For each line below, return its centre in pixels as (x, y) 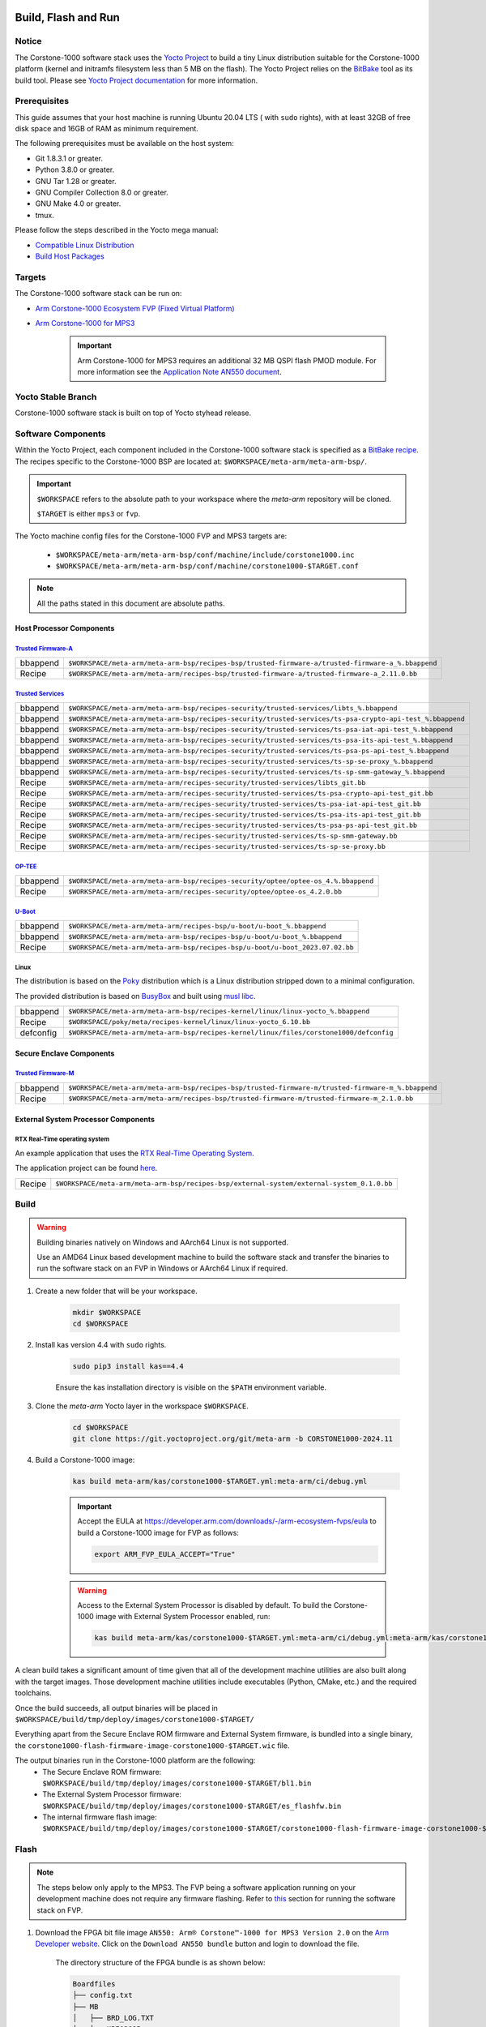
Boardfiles (94, 1984)
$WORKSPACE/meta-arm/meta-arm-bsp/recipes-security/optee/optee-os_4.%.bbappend (221, 881)
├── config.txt (102, 1995)
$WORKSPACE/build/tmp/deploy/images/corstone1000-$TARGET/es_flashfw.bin (192, 1806)
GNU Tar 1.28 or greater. (76, 181)
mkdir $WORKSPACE (107, 1312)
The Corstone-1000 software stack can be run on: (98, 294)
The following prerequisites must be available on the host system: (124, 144)
